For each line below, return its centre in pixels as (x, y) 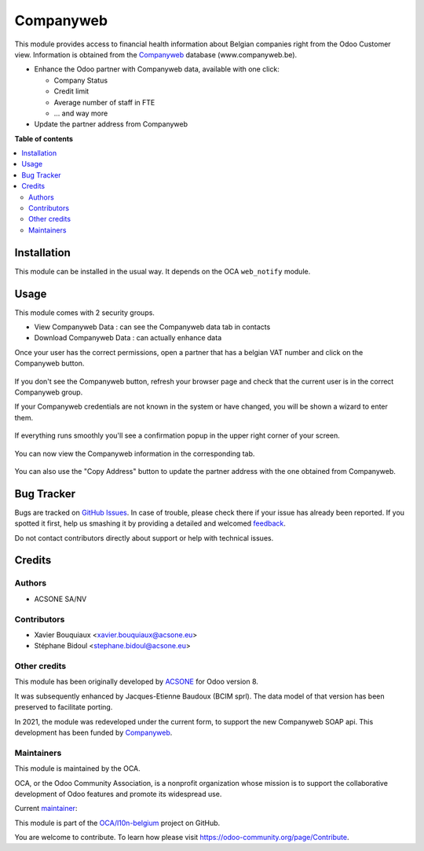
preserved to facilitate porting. (64, 707)
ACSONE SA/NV (60, 599)
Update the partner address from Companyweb (111, 124)
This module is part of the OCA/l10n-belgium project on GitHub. (117, 823)
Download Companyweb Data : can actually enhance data (128, 338)
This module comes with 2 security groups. (84, 312)
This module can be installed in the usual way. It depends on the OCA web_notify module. (163, 271)
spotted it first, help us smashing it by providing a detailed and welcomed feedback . (150, 523)
